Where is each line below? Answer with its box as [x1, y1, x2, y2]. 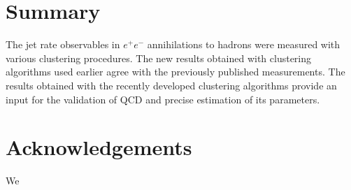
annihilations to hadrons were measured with [147, 37, 341, 52]
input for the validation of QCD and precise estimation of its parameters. [6, 92, 320, 106]
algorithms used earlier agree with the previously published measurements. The [6, 64, 345, 79]
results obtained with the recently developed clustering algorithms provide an [6, 78, 337, 92]
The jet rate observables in [6, 37, 120, 52]
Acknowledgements [6, 133, 192, 161]
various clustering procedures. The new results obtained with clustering [6, 50, 312, 65]
